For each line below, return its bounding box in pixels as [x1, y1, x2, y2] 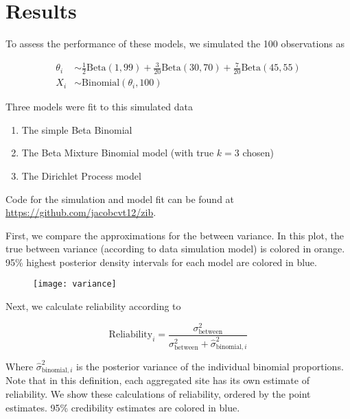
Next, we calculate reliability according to [5, 299, 181, 313]
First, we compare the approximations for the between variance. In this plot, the [5, 228, 344, 242]
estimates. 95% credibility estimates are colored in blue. [5, 400, 240, 414]
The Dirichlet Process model [21, 168, 141, 182]
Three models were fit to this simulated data [5, 99, 193, 114]
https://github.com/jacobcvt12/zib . [5, 205, 156, 219]
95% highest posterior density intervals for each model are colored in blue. [5, 254, 317, 269]
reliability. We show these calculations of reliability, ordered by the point [5, 387, 311, 401]
